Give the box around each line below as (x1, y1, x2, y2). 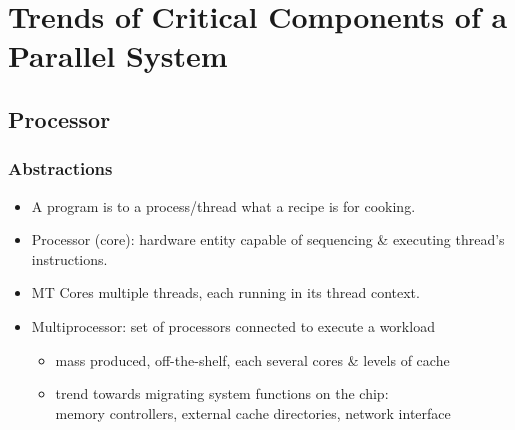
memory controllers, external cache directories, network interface (55, 402, 451, 423)
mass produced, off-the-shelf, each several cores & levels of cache (55, 349, 450, 370)
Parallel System (8, 35, 228, 76)
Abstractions (8, 156, 113, 181)
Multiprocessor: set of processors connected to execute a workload (31, 315, 435, 336)
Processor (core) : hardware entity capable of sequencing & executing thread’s (31, 229, 505, 250)
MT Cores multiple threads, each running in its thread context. (31, 282, 420, 303)
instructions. (31, 248, 108, 269)
